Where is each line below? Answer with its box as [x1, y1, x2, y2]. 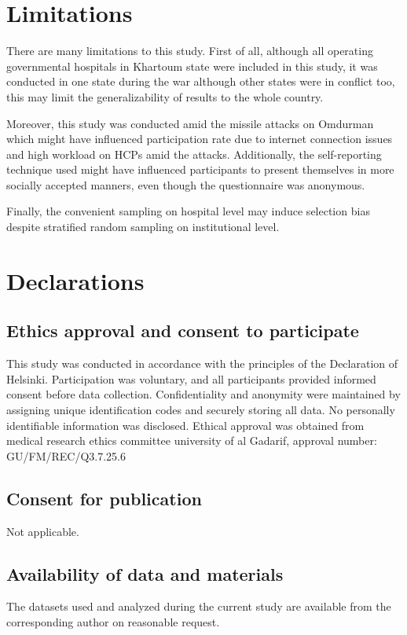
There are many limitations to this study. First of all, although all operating [6, 42, 373, 59]
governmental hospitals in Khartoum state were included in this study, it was [6, 57, 378, 74]
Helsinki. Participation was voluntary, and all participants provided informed [6, 370, 376, 387]
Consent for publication [6, 486, 202, 510]
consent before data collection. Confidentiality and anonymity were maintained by [6, 386, 401, 402]
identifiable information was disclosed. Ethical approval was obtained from [6, 417, 365, 433]
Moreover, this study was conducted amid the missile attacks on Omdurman [6, 115, 374, 131]
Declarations [6, 264, 145, 296]
